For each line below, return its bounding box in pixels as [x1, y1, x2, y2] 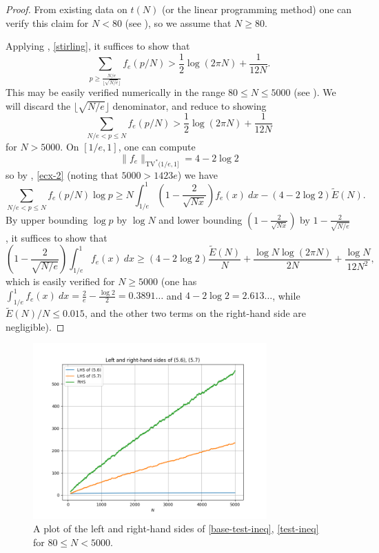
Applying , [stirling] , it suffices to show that [6, 39, 190, 53]
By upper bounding [6, 212, 88, 226]
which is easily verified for [6, 274, 115, 289]
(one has [161, 274, 197, 289]
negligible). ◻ [6, 319, 65, 333]
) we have [177, 167, 218, 182]
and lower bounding [158, 212, 243, 226]
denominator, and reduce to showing [112, 98, 267, 113]
